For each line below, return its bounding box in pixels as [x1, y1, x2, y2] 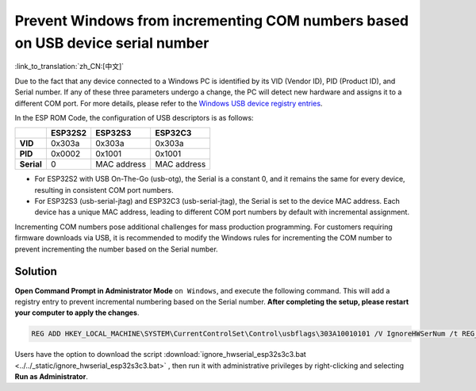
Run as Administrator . [14, 372, 89, 381]
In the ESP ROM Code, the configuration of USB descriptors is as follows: [14, 113, 254, 122]
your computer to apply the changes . [14, 308, 140, 317]
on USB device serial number [14, 34, 209, 52]
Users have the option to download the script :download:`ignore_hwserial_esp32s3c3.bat [14, 350, 307, 359]
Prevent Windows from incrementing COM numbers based [14, 12, 409, 29]
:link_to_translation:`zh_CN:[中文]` [14, 62, 125, 71]
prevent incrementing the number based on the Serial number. [14, 244, 218, 254]
